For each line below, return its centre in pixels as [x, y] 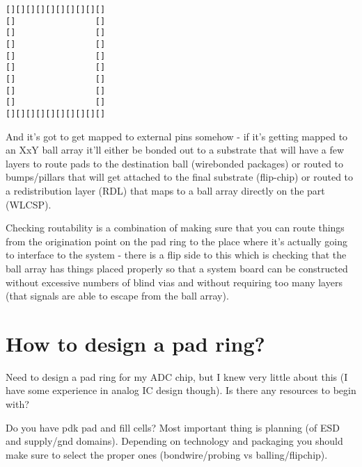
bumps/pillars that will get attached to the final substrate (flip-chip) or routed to [180, 177]
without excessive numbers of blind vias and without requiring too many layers [174, 282]
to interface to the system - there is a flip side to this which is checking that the [176, 255]
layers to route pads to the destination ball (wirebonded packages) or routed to [175, 163]
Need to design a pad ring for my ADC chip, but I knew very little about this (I [177, 376]
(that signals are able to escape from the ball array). [117, 296]
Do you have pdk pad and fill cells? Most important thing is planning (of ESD [173, 427]
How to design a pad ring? [135, 343]
